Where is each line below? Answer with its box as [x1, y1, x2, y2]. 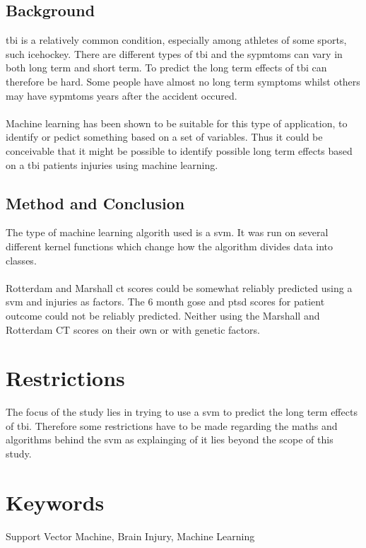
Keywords [6, 487, 105, 516]
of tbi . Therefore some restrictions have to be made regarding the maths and [6, 418, 338, 433]
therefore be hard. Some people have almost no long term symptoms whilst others [6, 74, 360, 88]
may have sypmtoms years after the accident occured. [6, 88, 237, 103]
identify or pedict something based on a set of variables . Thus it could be [6, 129, 323, 144]
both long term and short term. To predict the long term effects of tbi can [6, 60, 327, 75]
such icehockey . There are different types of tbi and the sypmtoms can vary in [6, 46, 343, 61]
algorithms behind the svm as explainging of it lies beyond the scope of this [6, 432, 333, 447]
